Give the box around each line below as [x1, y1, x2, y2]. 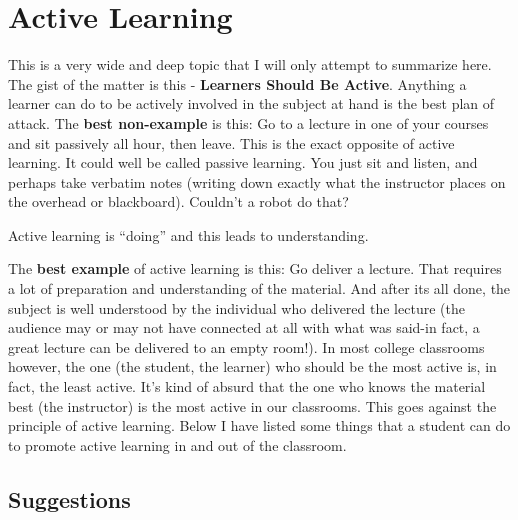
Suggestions [8, 483, 131, 514]
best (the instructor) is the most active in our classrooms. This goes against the [8, 395, 497, 416]
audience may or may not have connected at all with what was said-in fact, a [8, 317, 480, 338]
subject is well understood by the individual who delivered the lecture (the [8, 297, 465, 318]
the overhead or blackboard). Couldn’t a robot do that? [8, 191, 349, 212]
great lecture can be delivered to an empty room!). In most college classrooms [8, 336, 485, 357]
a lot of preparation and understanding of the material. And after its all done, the [8, 278, 511, 299]
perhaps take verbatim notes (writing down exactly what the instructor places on [8, 171, 506, 192]
